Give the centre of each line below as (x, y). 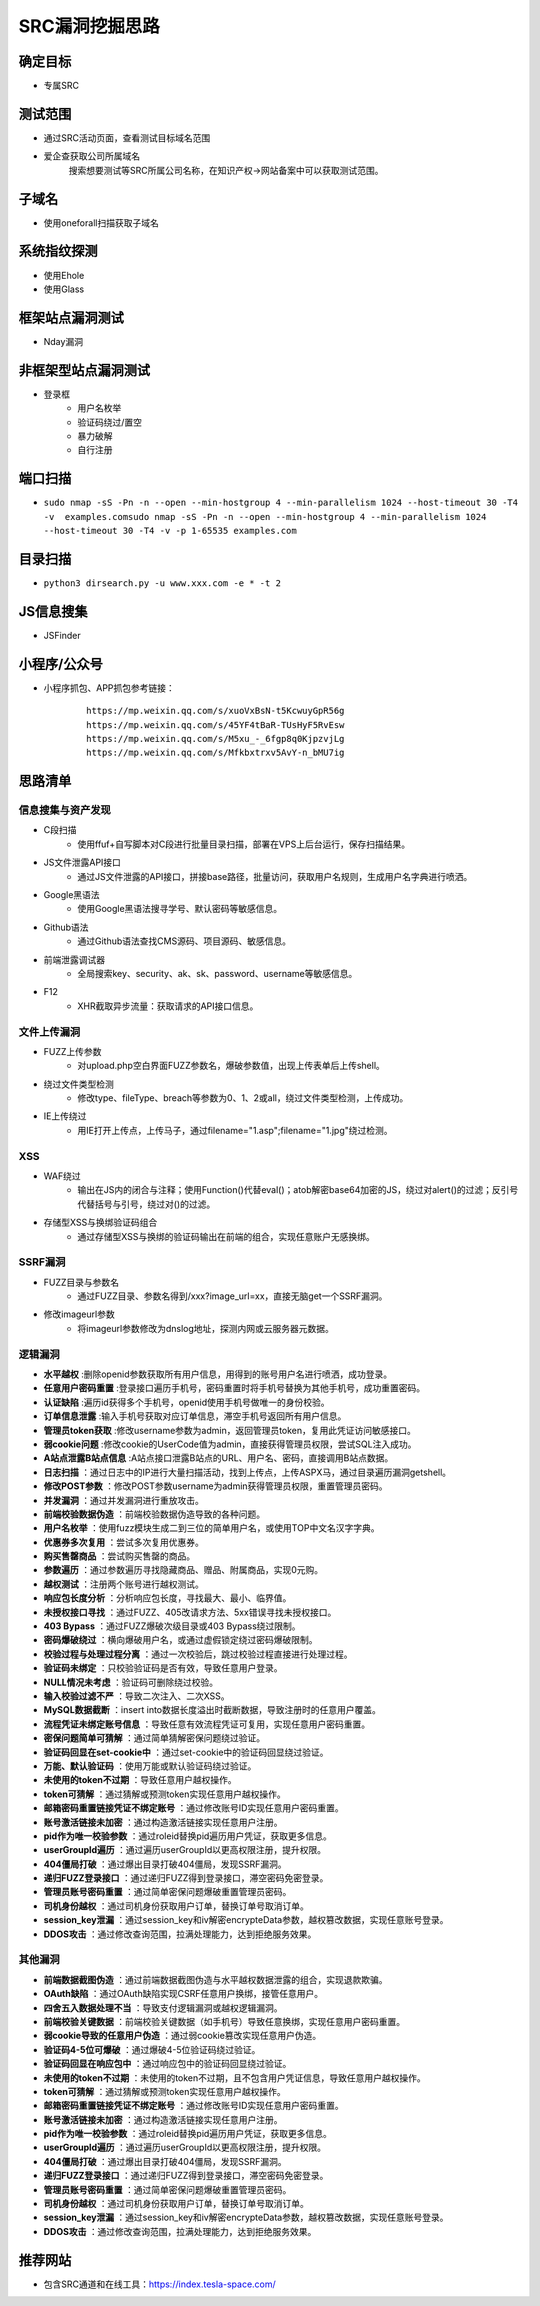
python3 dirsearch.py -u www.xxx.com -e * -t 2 (162, 583)
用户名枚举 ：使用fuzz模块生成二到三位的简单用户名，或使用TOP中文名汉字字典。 (211, 1528)
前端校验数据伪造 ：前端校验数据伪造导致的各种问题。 (154, 1514)
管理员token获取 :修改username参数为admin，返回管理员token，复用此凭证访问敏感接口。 (230, 1430)
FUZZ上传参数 (72, 1051)
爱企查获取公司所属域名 (91, 156)
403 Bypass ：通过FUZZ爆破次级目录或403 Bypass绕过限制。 (172, 1626)
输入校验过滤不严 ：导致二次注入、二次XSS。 (136, 1696)
